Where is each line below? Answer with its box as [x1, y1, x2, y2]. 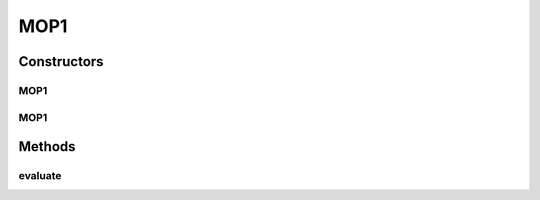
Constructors [18, 53, 104, 70]
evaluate [18, 169, 62, 183]
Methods [18, 138, 76, 155]
